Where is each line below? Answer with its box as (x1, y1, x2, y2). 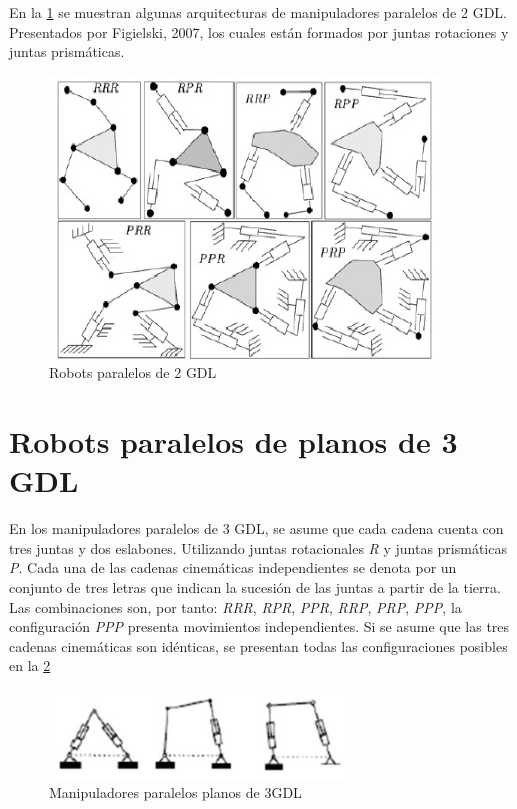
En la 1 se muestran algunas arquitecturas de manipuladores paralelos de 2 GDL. (9, 2, 507, 22)
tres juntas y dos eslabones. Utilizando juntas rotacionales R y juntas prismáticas (9, 537, 507, 558)
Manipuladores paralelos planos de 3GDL (49, 782, 302, 803)
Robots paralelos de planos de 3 (9, 421, 458, 462)
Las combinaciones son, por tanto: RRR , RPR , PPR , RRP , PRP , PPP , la (9, 596, 462, 617)
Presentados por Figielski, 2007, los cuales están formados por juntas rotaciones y (9, 21, 509, 42)
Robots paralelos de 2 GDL (49, 362, 217, 383)
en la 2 (9, 655, 51, 676)
